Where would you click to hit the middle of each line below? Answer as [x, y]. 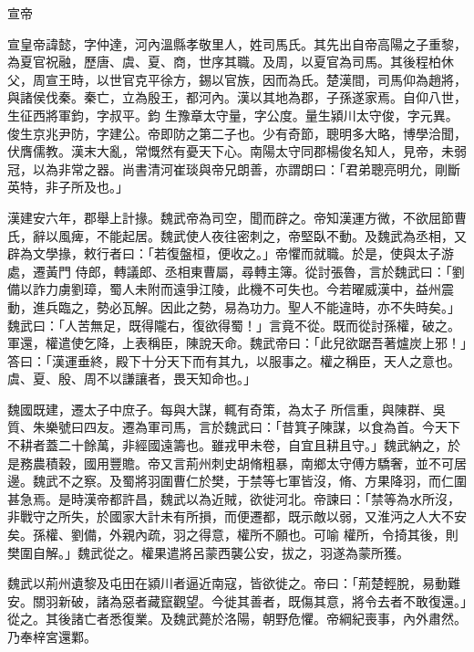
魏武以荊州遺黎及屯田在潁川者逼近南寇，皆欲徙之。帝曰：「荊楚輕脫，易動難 [234, 583]
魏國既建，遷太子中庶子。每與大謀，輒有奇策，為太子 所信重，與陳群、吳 [227, 409]
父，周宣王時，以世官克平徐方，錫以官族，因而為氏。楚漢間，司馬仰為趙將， [237, 79]
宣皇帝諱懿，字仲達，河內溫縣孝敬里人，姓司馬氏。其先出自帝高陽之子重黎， [237, 43]
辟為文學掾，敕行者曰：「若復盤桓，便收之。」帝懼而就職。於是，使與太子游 [231, 253]
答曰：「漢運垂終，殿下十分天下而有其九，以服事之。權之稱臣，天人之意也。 [234, 360]
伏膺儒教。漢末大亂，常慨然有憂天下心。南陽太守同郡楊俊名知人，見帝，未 [231, 151]
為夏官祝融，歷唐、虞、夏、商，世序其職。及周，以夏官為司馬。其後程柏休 [231, 62]
